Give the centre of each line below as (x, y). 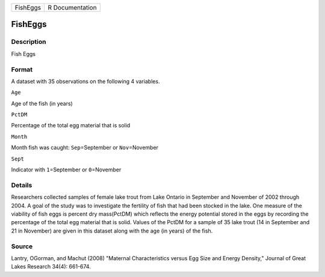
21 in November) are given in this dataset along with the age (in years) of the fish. (112, 231)
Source (22, 246)
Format (22, 69)
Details (22, 185)
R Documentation (72, 8)
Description (29, 42)
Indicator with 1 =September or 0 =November (66, 170)
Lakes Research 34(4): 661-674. (51, 267)
